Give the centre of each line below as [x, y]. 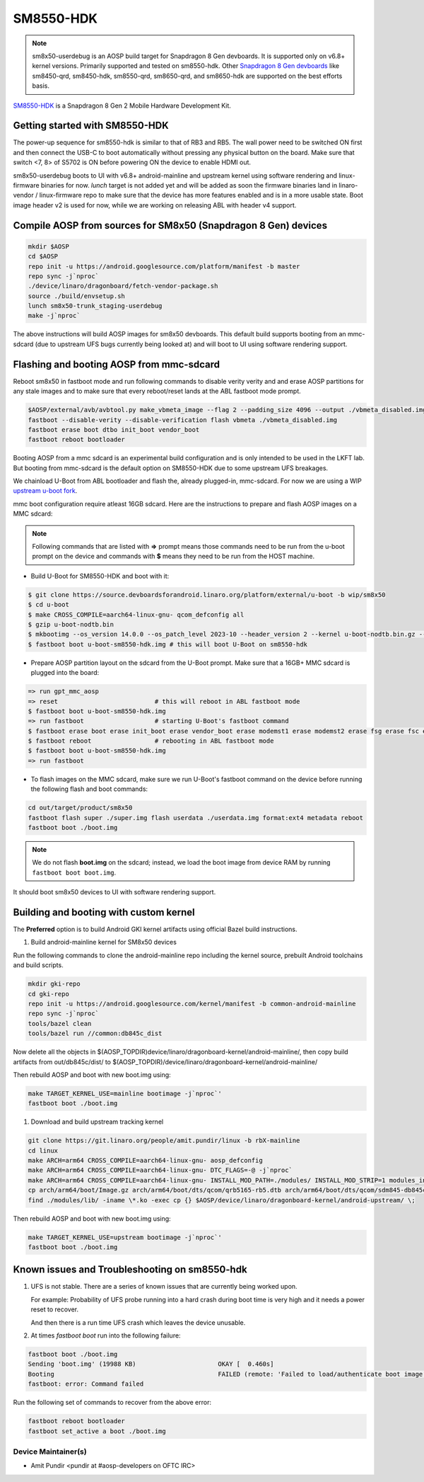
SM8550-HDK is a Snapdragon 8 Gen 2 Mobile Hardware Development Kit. [122, 106]
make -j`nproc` [54, 316]
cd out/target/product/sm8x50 [80, 808]
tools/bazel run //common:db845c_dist [95, 1033]
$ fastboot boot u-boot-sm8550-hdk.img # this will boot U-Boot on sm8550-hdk [167, 644]
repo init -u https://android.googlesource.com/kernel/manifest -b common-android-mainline [192, 1003]
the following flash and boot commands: [89, 789]
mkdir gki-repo [54, 984]
